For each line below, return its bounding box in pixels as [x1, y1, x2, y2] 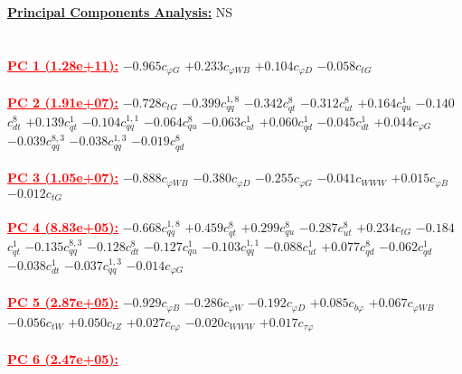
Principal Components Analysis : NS [7, 3, 233, 21]
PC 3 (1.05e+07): [7, 168, 119, 187]
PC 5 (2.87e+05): [7, 293, 119, 312]
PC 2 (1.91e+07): [7, 92, 119, 111]
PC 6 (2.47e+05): [7, 349, 119, 368]
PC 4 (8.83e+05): [7, 217, 119, 236]
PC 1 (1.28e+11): [7, 55, 119, 74]
